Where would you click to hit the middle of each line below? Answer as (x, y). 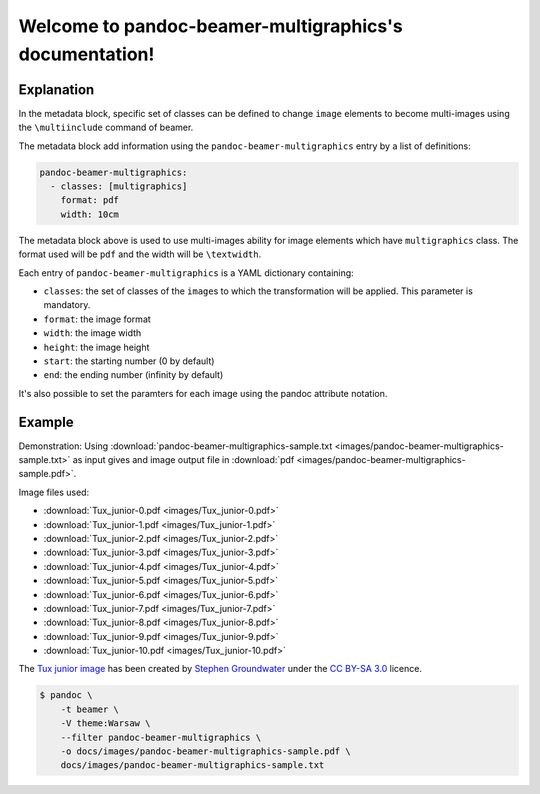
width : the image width (92, 333)
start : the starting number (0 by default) (129, 361)
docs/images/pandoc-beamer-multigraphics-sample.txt (192, 765)
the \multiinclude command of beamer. (106, 127)
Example (46, 421)
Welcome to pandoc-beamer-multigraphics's (211, 26)
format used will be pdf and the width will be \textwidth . (140, 254)
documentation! (86, 54)
